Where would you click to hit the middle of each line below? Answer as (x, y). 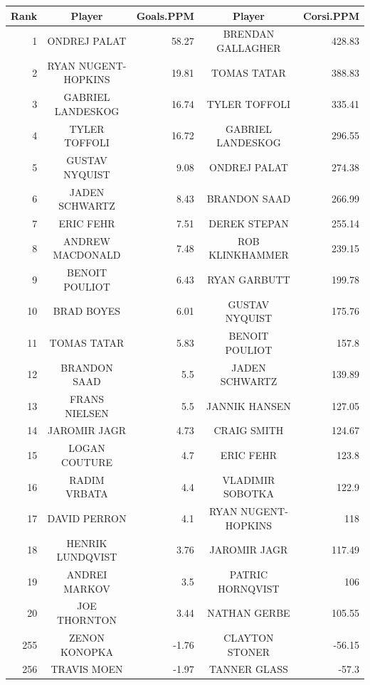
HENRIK (87, 543)
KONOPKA (87, 651)
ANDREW (87, 241)
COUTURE (87, 462)
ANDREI (87, 575)
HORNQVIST (249, 588)
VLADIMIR (249, 479)
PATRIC (249, 575)
